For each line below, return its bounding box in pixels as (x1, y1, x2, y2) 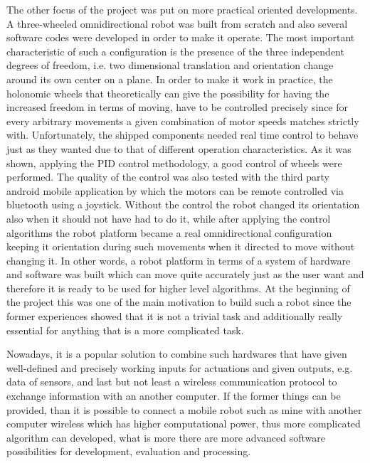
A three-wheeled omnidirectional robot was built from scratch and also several (6, 16, 348, 31)
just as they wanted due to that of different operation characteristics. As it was (6, 141, 351, 156)
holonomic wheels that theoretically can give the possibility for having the (6, 85, 329, 100)
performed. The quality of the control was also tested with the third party (6, 169, 329, 184)
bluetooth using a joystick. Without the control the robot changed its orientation (6, 197, 360, 212)
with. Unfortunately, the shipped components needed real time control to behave (6, 127, 359, 142)
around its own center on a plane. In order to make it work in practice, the (6, 71, 333, 86)
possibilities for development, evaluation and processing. (6, 444, 251, 459)
